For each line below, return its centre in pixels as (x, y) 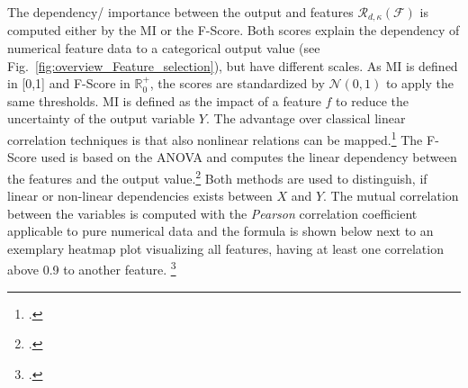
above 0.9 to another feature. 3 (92, 268)
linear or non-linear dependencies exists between (140, 196)
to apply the (419, 83)
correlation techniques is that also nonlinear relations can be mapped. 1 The (215, 138)
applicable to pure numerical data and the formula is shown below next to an (220, 231)
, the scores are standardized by (237, 83)
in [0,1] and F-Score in (69, 83)
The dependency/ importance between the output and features (180, 12)
